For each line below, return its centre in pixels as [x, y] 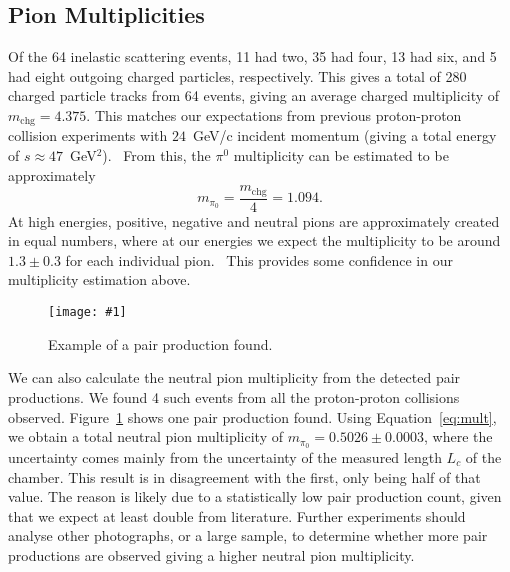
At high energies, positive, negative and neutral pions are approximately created [254, 220]
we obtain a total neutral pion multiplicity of [146, 436]
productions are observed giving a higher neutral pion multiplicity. [211, 554]
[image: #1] [87, 312]
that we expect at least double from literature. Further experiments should [237, 515]
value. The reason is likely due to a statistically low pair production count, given [255, 496]
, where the [458, 436]
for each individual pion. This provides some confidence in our [259, 259]
